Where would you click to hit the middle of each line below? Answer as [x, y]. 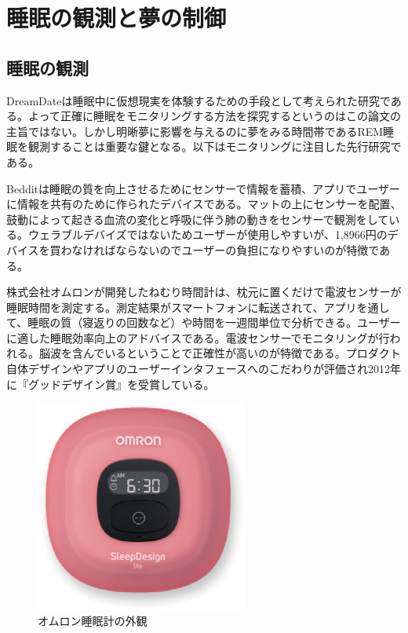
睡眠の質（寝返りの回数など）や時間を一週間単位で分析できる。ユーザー [214, 322]
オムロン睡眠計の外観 [93, 621]
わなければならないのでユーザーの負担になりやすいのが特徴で [220, 249]
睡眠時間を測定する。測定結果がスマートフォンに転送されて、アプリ [182, 307]
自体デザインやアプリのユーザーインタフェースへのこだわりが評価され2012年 [204, 369]
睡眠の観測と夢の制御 [117, 18]
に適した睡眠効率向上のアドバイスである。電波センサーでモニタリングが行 [198, 337]
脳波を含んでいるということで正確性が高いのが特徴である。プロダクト [220, 353]
